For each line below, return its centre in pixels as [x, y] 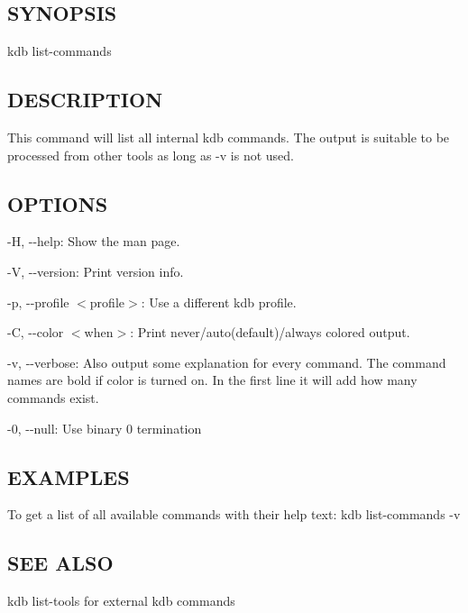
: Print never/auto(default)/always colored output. [270, 332]
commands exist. [53, 397]
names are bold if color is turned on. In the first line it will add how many [212, 380]
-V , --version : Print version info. [96, 271]
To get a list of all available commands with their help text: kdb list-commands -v [234, 514]
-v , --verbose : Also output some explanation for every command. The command [227, 362]
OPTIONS [58, 203]
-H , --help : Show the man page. [94, 241]
